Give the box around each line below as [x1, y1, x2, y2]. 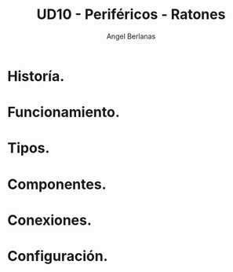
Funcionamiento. [7, 104, 121, 121]
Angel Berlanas [106, 31, 156, 41]
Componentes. [7, 175, 107, 193]
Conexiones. [7, 211, 92, 229]
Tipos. [7, 139, 50, 157]
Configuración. [7, 247, 108, 265]
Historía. [7, 67, 65, 85]
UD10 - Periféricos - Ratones [36, 6, 226, 24]
